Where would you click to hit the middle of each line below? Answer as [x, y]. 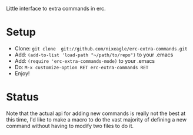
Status [23, 97]
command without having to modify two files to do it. [70, 126]
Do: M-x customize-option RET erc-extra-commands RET [81, 67]
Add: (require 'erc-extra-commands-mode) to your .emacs [84, 60]
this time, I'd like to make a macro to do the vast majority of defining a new [96, 119]
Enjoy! [22, 73]
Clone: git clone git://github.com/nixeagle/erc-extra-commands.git [101, 48]
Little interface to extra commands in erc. [56, 9]
